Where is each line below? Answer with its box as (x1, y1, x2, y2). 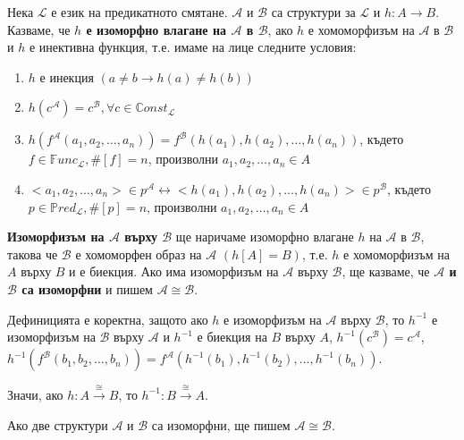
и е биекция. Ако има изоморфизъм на (69, 262, 279, 281)
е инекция (39, 67, 94, 86)
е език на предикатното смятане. (51, 3, 228, 21)
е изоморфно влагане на (86, 20, 227, 38)
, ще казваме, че (342, 262, 430, 281)
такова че (7, 244, 58, 263)
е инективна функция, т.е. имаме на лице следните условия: (29, 38, 357, 56)
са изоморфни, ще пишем (151, 415, 291, 434)
